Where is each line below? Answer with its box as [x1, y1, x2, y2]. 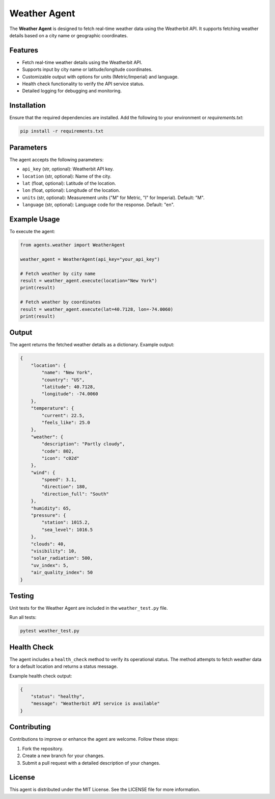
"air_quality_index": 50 [31, 569, 93, 576]
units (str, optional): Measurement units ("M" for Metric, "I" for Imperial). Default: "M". [22, 194, 205, 201]
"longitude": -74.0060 [41, 391, 99, 397]
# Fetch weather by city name [20, 270, 96, 277]
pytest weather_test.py [20, 628, 80, 634]
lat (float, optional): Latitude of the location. [22, 180, 116, 186]
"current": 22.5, [41, 412, 85, 418]
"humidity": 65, [31, 505, 71, 511]
